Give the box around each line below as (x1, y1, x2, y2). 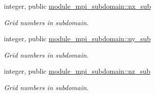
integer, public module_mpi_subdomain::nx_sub (4, 1, 151, 11)
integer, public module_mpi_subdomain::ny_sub (4, 33, 151, 44)
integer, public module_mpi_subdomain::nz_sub (4, 66, 151, 76)
